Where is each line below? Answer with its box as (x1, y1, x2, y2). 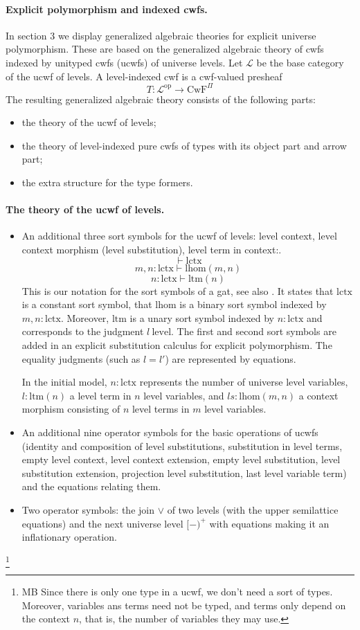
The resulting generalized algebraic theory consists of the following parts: (6, 91, 316, 106)
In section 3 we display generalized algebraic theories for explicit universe (6, 28, 316, 42)
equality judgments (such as (21, 351, 141, 366)
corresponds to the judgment (21, 324, 144, 339)
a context (298, 388, 339, 402)
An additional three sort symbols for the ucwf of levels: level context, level (21, 228, 337, 243)
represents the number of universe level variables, (139, 375, 348, 389)
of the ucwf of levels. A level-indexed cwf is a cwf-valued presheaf (6, 69, 282, 83)
